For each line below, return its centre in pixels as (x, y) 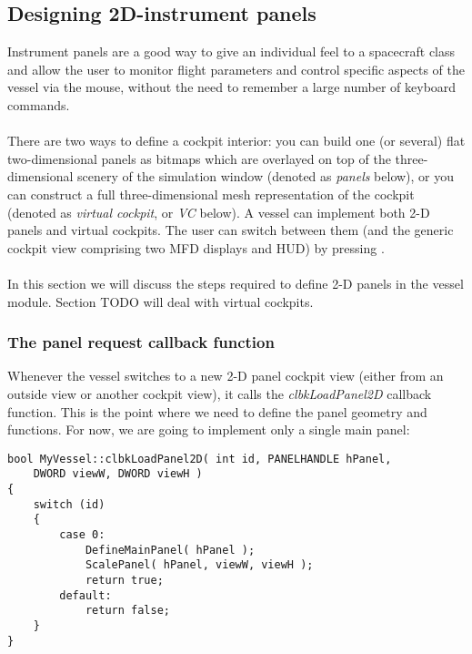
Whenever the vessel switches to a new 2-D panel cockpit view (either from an (226, 376)
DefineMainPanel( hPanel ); (170, 550)
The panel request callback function (141, 342)
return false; (127, 611)
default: (85, 595)
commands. (39, 104)
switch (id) (69, 504)
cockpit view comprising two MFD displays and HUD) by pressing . (196, 247)
